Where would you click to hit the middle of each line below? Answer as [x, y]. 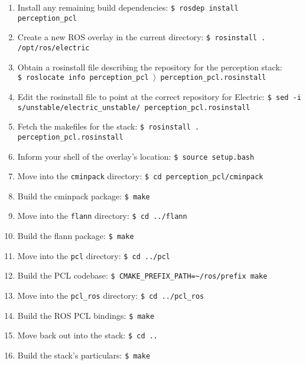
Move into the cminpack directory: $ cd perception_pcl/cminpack [140, 176]
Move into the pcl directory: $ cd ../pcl [94, 255]
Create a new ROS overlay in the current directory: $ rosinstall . [141, 37]
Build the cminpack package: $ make [84, 196]
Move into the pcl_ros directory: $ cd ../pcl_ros [111, 295]
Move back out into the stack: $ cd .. [88, 335]
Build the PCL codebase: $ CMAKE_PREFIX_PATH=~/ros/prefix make [142, 275]
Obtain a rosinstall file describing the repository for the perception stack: [150, 67]
